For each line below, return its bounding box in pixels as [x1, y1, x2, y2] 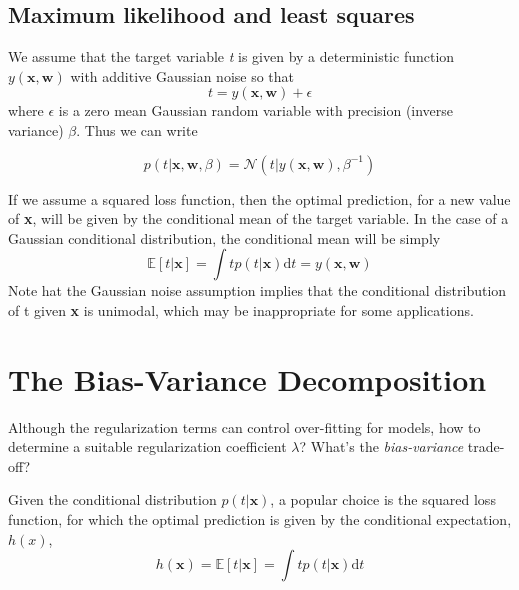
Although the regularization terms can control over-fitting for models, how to [8, 416, 481, 437]
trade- [467, 436, 505, 457]
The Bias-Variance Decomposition [8, 358, 487, 399]
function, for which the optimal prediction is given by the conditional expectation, [8, 509, 512, 530]
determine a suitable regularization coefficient [8, 436, 287, 457]
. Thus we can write [76, 119, 198, 140]
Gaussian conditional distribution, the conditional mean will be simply [8, 227, 441, 248]
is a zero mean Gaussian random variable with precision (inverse [58, 100, 454, 121]
